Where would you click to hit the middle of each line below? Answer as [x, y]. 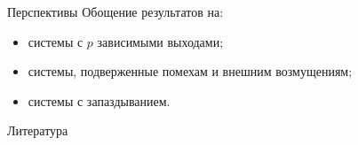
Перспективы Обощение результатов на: [115, 11]
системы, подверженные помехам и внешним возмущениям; [190, 71]
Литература [38, 130]
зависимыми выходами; [160, 41]
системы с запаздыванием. [99, 100]
